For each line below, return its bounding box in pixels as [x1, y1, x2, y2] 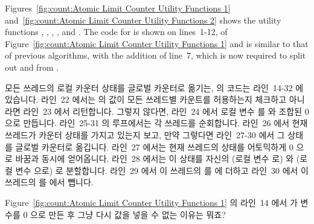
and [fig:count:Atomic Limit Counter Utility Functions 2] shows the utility [5, 13, 281, 26]
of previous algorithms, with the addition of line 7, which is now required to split [5, 49, 306, 62]
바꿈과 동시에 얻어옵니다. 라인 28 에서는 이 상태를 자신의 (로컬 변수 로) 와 [15, 152, 294, 165]
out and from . [5, 60, 59, 73]
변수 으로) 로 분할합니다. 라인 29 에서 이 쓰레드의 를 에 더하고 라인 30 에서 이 [15, 164, 309, 176]
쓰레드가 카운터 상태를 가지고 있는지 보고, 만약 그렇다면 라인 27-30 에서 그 [5, 128, 285, 141]
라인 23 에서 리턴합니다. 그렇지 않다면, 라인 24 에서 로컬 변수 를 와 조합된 [23, 104, 303, 117]
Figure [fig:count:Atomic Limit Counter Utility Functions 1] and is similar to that [5, 37, 309, 50]
